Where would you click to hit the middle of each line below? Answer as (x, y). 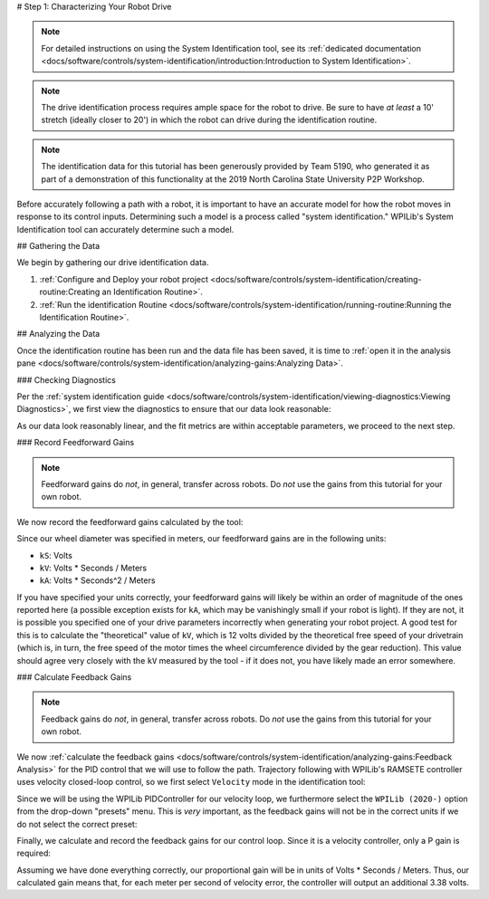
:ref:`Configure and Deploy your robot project (124, 279)
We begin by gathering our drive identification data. (113, 263)
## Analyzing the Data (58, 334)
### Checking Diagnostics (67, 379)
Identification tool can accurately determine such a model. (125, 229)
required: (34, 853)
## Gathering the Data (58, 246)
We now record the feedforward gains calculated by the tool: (130, 521)
